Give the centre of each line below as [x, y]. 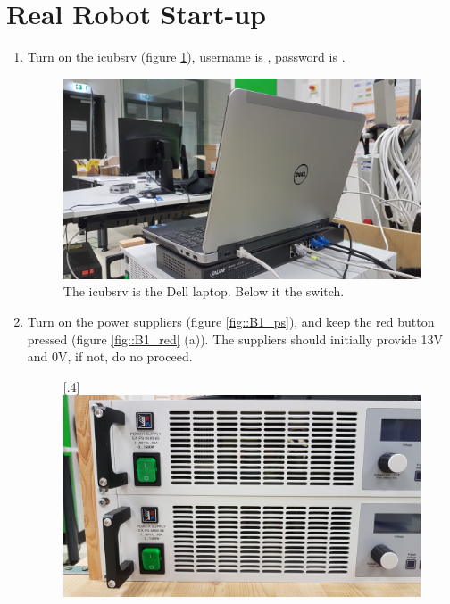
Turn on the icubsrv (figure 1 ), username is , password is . [186, 57]
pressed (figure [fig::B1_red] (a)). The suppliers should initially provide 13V [235, 339]
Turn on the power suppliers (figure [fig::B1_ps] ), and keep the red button [231, 322]
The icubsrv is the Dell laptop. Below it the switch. [204, 291]
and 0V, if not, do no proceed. [110, 356]
